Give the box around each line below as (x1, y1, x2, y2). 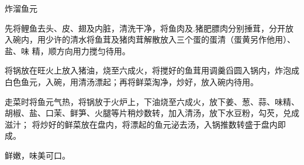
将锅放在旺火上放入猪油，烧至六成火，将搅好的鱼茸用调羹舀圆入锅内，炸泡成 (5, 64, 299, 76)
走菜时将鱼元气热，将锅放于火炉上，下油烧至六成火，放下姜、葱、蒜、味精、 (5, 95, 299, 107)
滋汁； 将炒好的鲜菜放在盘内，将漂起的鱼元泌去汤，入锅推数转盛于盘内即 (5, 118, 286, 130)
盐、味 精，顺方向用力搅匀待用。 (5, 44, 130, 57)
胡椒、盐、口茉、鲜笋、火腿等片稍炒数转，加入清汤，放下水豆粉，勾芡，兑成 (5, 107, 299, 119)
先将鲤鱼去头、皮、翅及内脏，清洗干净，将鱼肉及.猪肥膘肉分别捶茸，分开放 (5, 22, 293, 34)
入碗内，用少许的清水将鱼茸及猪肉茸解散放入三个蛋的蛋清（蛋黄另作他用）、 (5, 33, 295, 45)
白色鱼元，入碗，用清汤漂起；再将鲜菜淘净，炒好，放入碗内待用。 (5, 75, 258, 87)
